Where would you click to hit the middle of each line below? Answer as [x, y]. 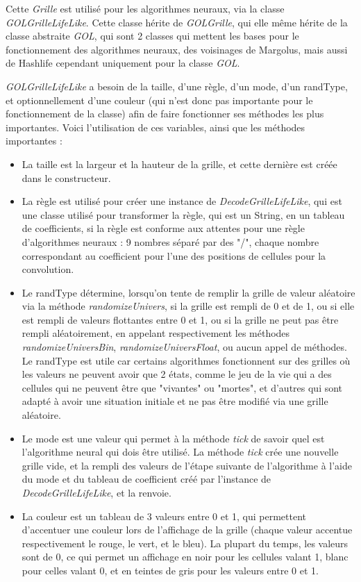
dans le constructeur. [66, 177]
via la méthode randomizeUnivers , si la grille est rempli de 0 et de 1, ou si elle [188, 306]
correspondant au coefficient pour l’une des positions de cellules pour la [174, 255]
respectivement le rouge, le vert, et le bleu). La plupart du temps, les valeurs [185, 543]
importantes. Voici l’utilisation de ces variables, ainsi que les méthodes [156, 127]
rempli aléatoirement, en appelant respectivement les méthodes [156, 333]
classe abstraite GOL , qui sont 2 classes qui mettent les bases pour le [152, 36]
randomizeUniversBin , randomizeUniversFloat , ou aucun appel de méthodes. [184, 347]
